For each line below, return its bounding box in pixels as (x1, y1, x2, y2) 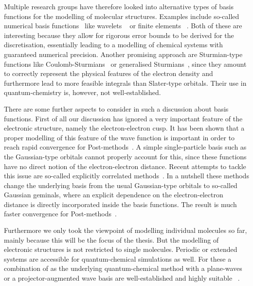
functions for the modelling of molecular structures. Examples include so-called (4, 11, 239, 21)
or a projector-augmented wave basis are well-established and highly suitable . (4, 273, 240, 283)
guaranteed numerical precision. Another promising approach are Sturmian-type (4, 49, 243, 59)
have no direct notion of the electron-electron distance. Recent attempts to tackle (4, 161, 246, 171)
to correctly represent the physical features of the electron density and (4, 68, 213, 78)
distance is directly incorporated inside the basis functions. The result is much (4, 199, 237, 209)
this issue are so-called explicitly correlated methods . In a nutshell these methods (4, 171, 249, 181)
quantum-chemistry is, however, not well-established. (4, 87, 161, 97)
